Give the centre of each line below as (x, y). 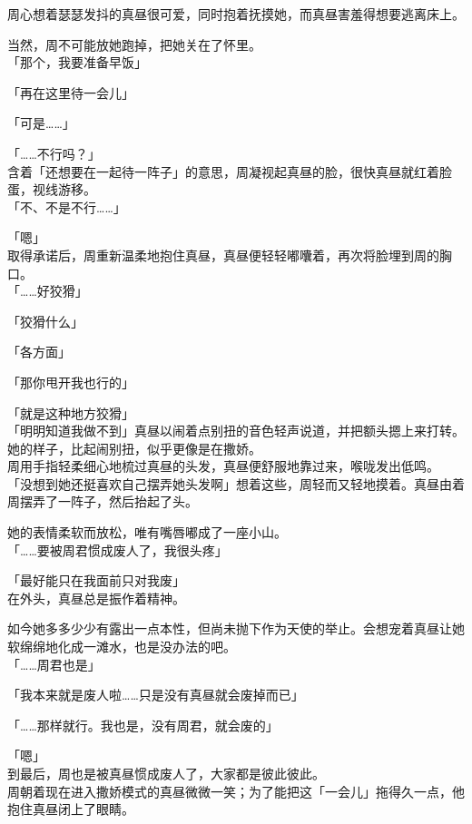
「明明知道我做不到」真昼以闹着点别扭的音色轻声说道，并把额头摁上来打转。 (236, 431)
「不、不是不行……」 (67, 206)
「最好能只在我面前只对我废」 (96, 580)
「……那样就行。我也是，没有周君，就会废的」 (143, 725)
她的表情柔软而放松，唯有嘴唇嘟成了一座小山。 (147, 532)
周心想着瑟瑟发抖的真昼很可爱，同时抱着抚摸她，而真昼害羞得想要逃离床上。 (236, 14)
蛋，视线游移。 (52, 189)
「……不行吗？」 (54, 153)
